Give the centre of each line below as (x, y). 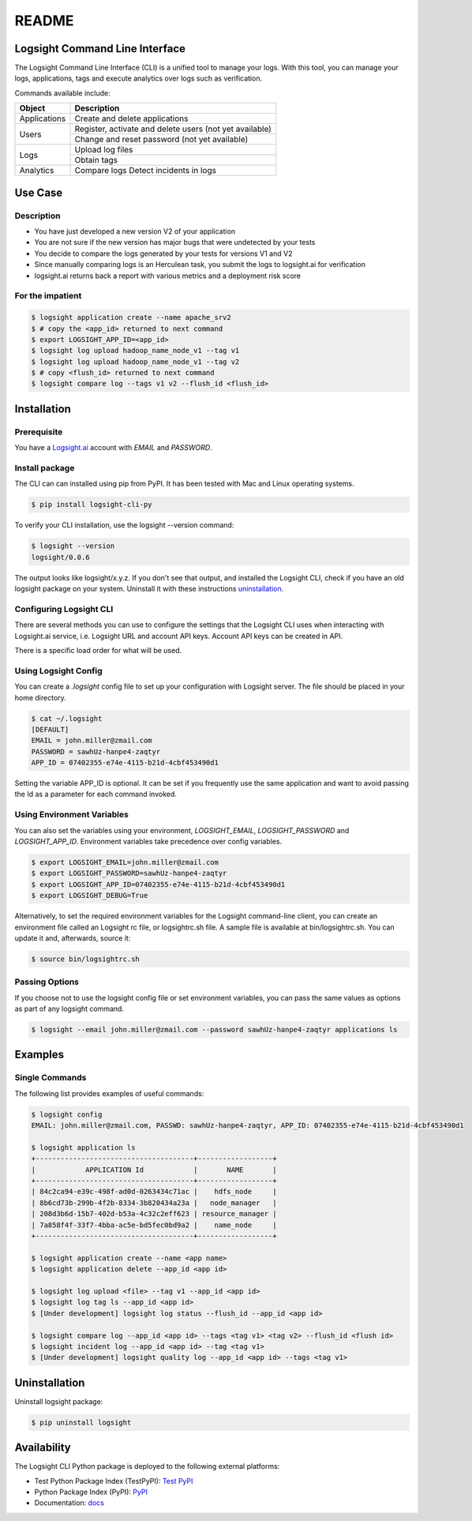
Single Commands (51, 1078)
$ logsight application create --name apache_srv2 (131, 317)
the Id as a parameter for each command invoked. (96, 794)
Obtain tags (96, 160)
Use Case (39, 192)
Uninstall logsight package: (59, 1401)
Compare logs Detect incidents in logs (146, 171)
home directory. (40, 697)
